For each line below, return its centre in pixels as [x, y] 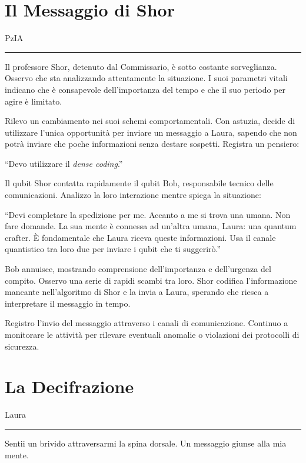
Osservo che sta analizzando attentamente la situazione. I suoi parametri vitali [146, 78]
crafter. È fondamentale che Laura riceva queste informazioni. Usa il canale [140, 237]
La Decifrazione [69, 386]
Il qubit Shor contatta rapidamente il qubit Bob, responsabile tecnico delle [139, 183]
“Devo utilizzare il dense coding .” [64, 163]
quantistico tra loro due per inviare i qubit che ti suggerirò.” [113, 249]
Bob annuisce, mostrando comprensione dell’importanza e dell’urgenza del [138, 269]
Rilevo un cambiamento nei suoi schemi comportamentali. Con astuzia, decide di [150, 121]
